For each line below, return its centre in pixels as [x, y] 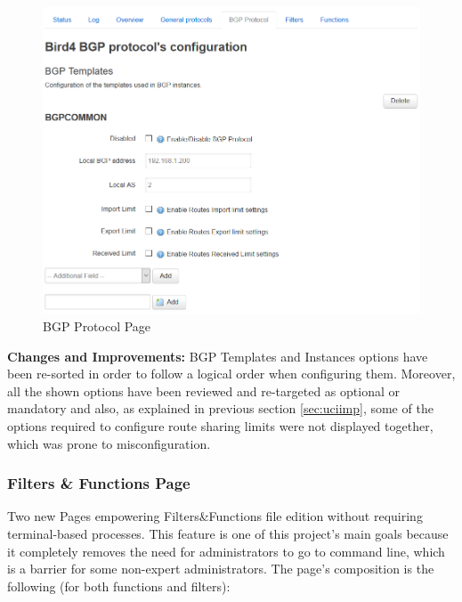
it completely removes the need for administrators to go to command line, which [226, 551]
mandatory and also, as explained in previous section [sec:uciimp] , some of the [220, 408]
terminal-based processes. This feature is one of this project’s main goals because [228, 533]
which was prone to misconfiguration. [109, 443]
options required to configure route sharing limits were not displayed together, [220, 425]
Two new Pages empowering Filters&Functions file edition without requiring [215, 516]
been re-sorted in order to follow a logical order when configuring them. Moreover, [231, 374]
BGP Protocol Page [97, 325]
